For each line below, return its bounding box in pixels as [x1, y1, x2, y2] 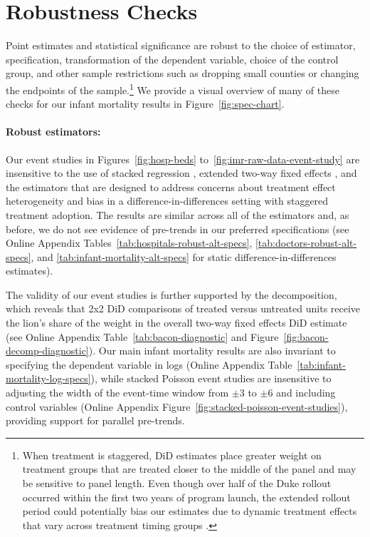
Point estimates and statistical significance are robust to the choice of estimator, [6, 38, 356, 53]
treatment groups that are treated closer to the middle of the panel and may [22, 461, 356, 476]
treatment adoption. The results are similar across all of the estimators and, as [6, 207, 349, 222]
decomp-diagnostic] [6, 343, 89, 358]
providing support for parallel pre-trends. [6, 413, 185, 428]
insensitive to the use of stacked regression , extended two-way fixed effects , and [6, 165, 357, 180]
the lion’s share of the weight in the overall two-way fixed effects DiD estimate [6, 315, 347, 330]
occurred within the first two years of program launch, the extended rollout [22, 489, 351, 504]
